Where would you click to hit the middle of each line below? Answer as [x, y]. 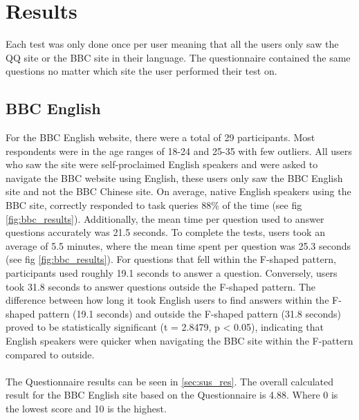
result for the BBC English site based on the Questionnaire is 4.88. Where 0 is [172, 395]
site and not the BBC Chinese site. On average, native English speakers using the [178, 191]
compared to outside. [50, 354]
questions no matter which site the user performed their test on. [141, 71]
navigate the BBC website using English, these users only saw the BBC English [174, 177]
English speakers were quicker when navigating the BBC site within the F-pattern [179, 341]
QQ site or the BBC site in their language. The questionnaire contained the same [178, 57]
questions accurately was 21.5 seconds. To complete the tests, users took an [165, 232]
